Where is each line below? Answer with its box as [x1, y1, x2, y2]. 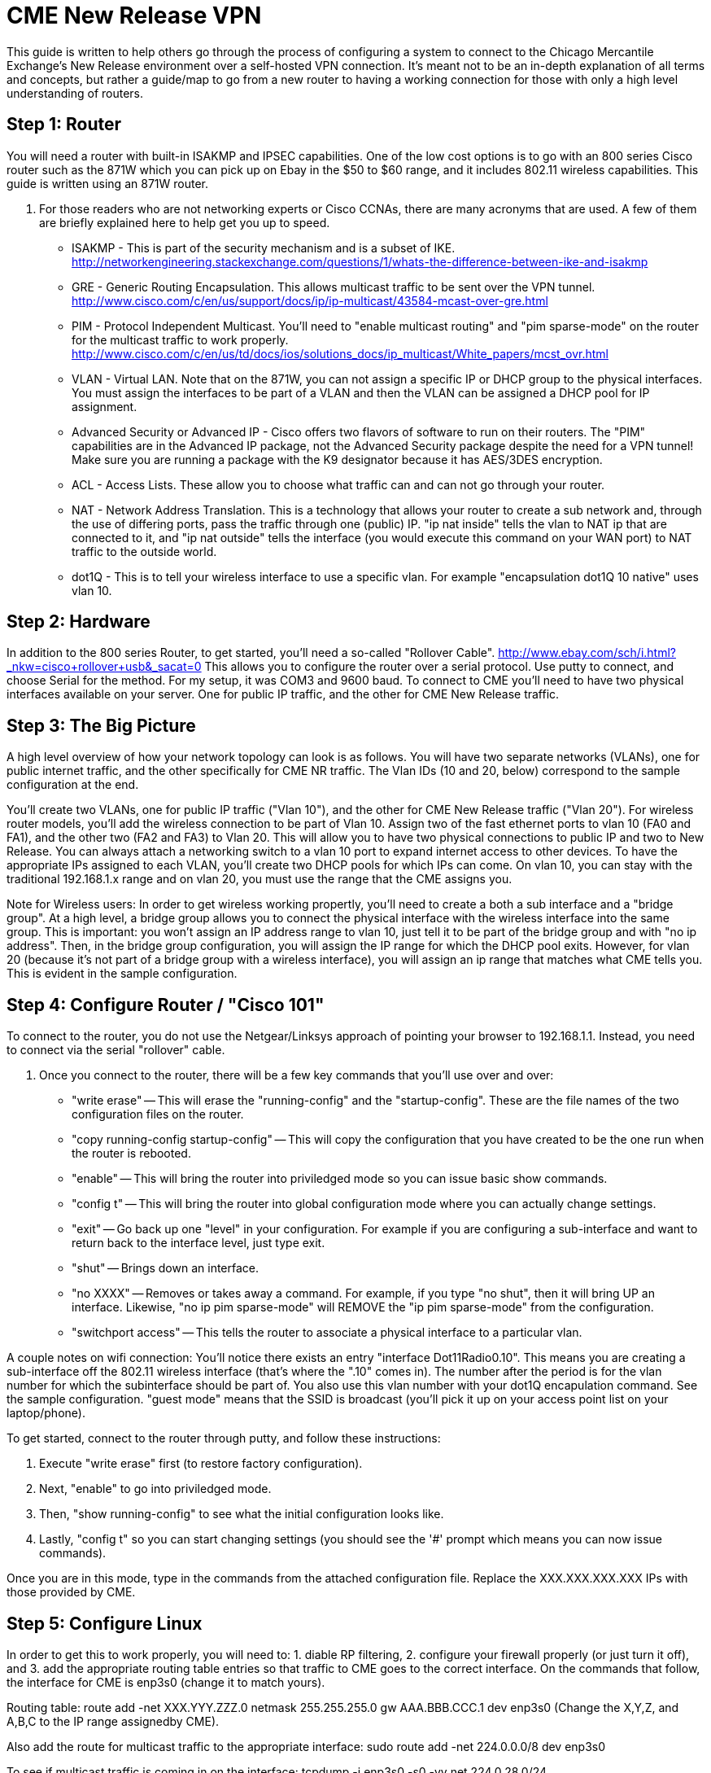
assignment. [72, 399, 137, 414]
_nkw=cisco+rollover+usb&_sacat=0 [7, 659, 202, 674]
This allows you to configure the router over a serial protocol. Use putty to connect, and [204, 659, 674, 674]
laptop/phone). [7, 1406, 85, 1421]
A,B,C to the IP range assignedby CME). [7, 1714, 220, 1728]
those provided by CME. [7, 1585, 136, 1600]
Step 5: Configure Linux [7, 1613, 203, 1634]
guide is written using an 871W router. [7, 176, 208, 190]
